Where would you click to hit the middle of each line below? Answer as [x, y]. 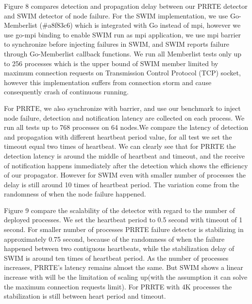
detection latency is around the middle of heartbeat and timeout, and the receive [125, 155]
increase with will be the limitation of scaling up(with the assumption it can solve [126, 277]
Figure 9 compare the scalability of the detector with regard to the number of [119, 210]
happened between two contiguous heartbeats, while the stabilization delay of [119, 248]
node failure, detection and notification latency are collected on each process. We [124, 117]
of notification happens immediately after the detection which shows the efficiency [126, 165]
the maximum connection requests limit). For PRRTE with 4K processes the [118, 286]
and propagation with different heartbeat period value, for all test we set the [118, 136]
